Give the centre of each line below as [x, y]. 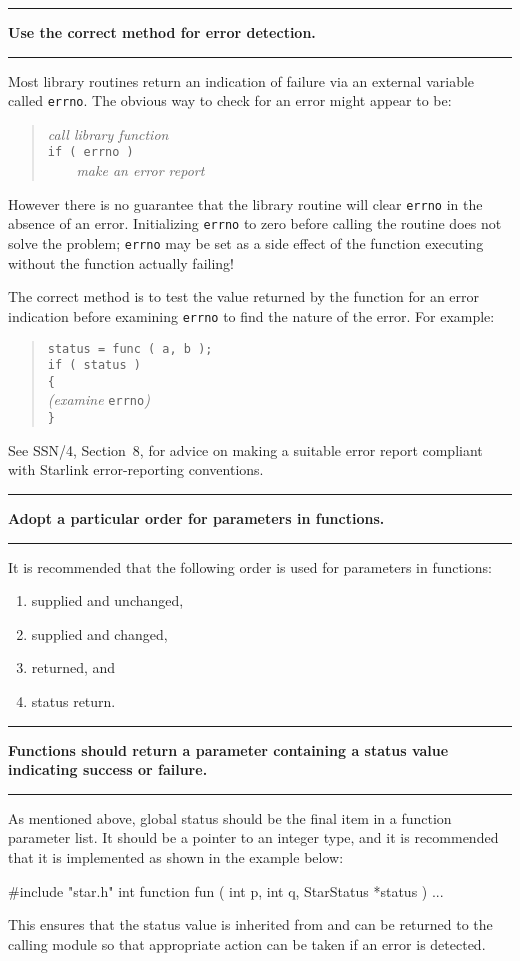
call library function [108, 133]
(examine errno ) [98, 399]
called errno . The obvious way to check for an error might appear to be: [230, 100]
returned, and [73, 667]
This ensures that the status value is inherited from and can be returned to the [250, 924]
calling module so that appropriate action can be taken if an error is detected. [247, 943]
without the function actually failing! [121, 262]
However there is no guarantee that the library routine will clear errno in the [245, 203]
